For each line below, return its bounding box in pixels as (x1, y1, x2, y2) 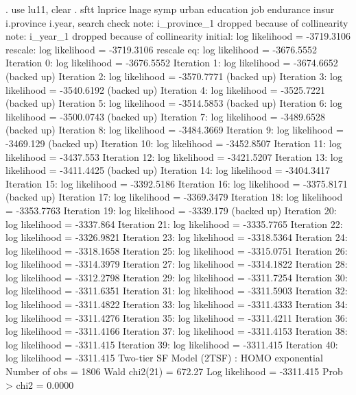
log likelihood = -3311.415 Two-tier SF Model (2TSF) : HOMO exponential (5, 351, 323, 365)
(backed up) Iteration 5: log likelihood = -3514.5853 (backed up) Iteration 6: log (5, 96, 342, 110)
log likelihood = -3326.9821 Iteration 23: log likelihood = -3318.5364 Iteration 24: (5, 230, 348, 244)
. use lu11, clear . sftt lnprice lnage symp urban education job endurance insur (5, 2, 335, 16)
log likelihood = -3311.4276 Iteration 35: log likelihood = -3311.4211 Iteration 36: (5, 310, 348, 324)
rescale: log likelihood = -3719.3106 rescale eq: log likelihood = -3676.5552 (5, 42, 318, 56)
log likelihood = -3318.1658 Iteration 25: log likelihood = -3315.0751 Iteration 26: (5, 243, 348, 257)
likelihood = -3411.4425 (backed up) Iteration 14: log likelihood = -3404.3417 (5, 163, 330, 177)
